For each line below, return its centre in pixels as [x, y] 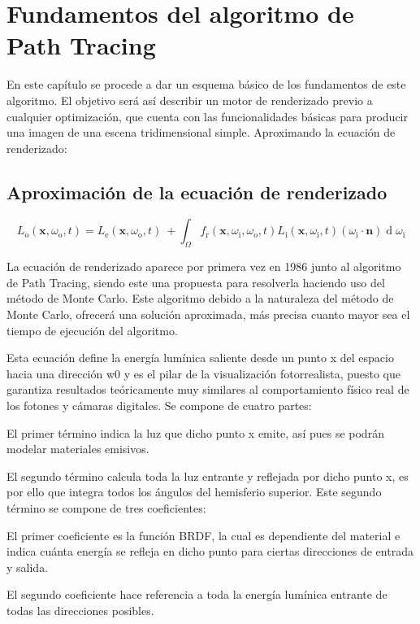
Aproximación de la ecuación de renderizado [197, 192]
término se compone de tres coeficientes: [106, 508]
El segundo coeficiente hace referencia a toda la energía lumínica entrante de [197, 594]
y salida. [28, 567]
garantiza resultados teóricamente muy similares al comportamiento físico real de [208, 389]
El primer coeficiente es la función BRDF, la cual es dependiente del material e [204, 535]
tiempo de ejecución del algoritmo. [92, 330]
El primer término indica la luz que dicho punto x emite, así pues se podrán [195, 432]
